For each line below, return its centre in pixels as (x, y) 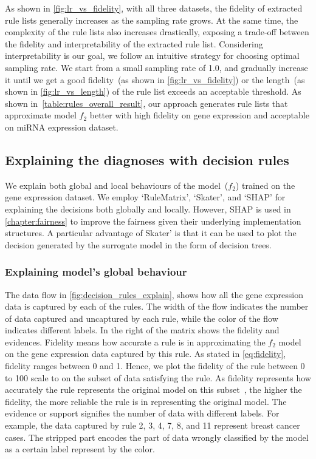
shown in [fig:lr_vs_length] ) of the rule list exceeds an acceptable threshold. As (153, 91)
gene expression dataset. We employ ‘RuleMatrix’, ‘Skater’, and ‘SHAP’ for (145, 197)
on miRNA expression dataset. (62, 127)
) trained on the (265, 185)
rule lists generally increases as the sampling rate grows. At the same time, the (152, 20)
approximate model (41, 115)
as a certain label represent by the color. (80, 449)
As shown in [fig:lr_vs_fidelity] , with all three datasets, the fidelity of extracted (154, 8)
